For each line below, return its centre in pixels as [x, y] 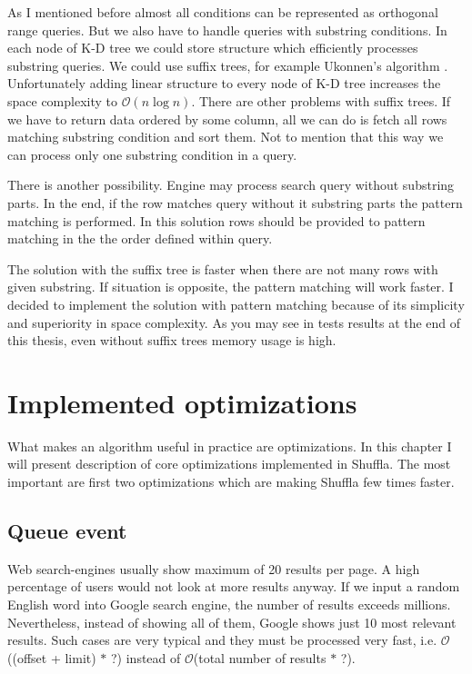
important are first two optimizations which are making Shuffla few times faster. [231, 481]
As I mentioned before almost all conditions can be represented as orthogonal [223, 12]
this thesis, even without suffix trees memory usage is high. [172, 340]
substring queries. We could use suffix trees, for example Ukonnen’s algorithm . [228, 65]
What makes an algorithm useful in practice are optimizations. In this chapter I [230, 446]
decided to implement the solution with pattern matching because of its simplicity [236, 304]
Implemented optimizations [182, 402]
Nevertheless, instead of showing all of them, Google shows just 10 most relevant [232, 622]
